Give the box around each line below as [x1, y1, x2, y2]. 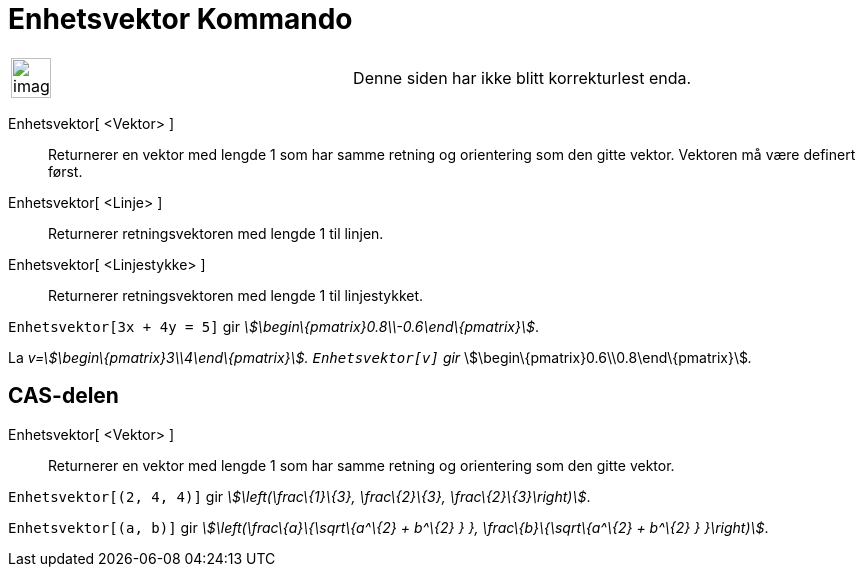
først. [48, 162, 83, 180]
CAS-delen [8, 383, 119, 409]
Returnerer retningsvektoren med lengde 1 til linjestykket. [48, 286, 424, 304]
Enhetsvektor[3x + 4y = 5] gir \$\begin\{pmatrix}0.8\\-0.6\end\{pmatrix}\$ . [8, 317, 539, 335]
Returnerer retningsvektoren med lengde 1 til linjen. [48, 224, 384, 242]
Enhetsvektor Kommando [8, 2, 353, 36]
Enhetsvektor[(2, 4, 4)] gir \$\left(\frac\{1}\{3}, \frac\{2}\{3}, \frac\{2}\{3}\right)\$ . [8, 487, 591, 505]
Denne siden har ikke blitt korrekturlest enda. [353, 67, 692, 88]
